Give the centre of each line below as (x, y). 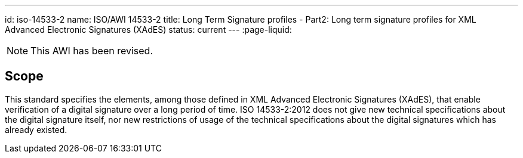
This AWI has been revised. (92, 51)
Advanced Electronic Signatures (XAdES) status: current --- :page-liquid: (148, 30)
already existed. (36, 129)
